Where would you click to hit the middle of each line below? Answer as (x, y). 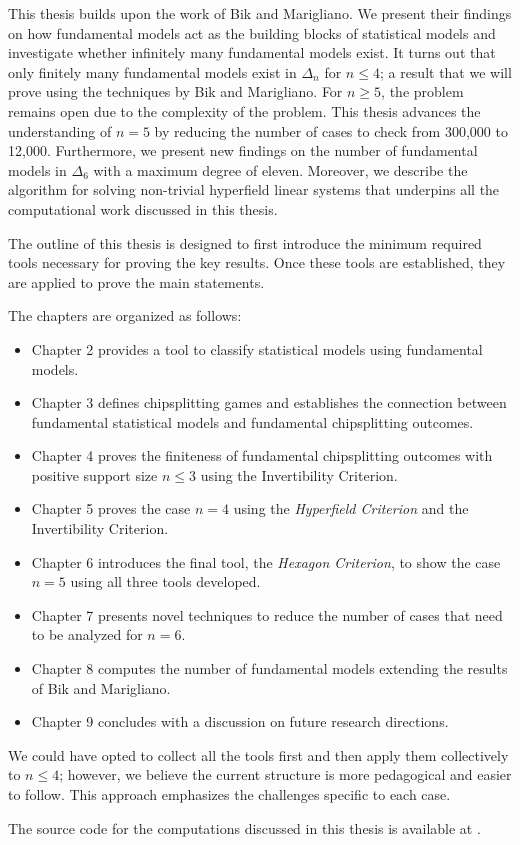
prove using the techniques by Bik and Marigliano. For (175, 91)
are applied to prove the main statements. (136, 281)
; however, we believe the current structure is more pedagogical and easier (285, 774)
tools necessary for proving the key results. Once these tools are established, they (257, 262)
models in (37, 169)
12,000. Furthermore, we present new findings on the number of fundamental (243, 150)
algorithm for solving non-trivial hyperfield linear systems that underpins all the (254, 189)
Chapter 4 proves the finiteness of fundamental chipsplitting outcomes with (262, 455)
